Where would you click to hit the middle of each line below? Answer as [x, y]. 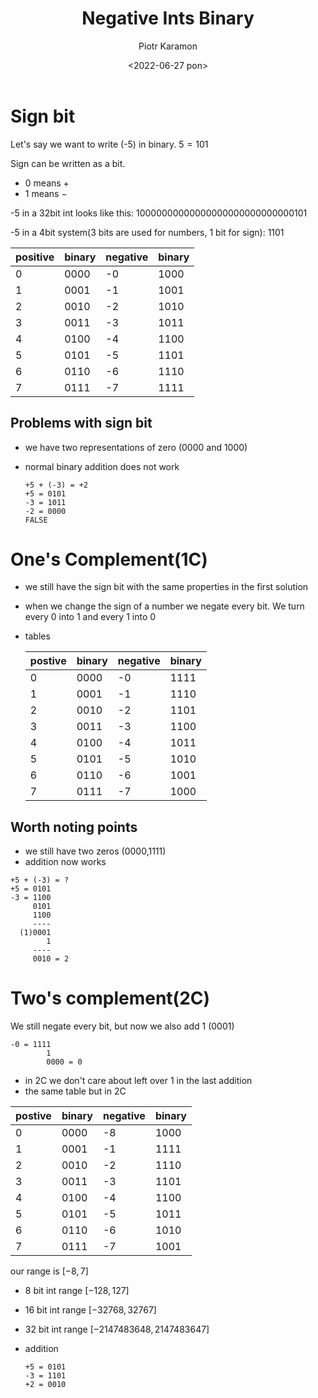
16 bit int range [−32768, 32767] [90, 1310]
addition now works [65, 862]
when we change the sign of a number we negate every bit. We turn [164, 606]
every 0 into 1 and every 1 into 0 [90, 617]
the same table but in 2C [75, 1091]
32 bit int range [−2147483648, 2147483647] [117, 1329]
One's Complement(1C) [109, 559]
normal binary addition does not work [102, 466]
